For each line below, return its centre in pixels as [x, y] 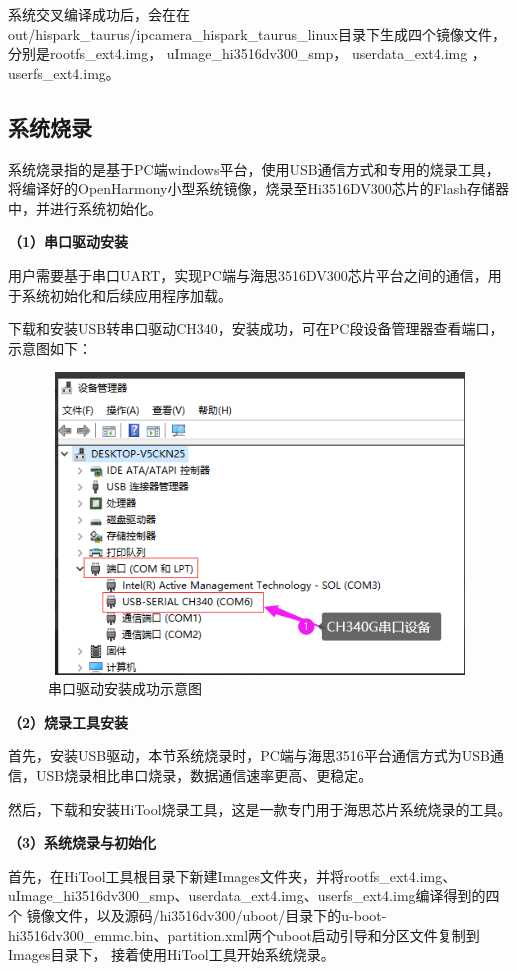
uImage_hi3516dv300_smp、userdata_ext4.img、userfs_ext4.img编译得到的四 [254, 895]
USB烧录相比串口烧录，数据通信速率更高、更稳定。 [204, 775]
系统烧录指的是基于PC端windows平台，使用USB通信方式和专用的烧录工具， [254, 168]
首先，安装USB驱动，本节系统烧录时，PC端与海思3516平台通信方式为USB [249, 755]
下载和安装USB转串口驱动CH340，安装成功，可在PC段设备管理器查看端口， [256, 328]
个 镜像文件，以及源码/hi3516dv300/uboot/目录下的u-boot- [197, 915]
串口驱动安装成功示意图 [125, 688]
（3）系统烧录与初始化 [82, 842]
